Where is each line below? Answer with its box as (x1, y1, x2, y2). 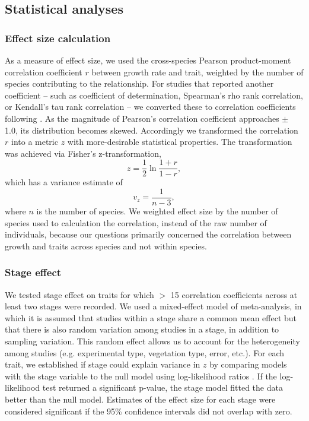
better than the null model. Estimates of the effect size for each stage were (5, 393, 276, 405)
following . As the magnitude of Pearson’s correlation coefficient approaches (5, 112, 279, 124)
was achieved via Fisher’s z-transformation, (5, 147, 161, 159)
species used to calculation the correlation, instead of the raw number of (5, 216, 267, 229)
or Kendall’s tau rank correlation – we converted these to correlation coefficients (5, 100, 296, 113)
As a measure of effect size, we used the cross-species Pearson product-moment (5, 54, 291, 66)
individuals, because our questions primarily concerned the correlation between (5, 228, 292, 240)
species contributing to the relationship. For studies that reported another (5, 77, 274, 90)
